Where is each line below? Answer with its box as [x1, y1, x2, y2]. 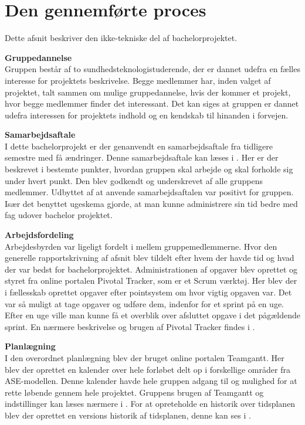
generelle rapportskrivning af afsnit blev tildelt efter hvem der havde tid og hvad [5, 251, 294, 264]
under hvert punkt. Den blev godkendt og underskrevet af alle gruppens [5, 174, 263, 186]
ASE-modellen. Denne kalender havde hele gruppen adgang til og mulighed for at [5, 375, 297, 387]
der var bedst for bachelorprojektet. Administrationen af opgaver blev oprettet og [5, 263, 298, 275]
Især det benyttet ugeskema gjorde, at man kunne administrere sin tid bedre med [5, 197, 298, 209]
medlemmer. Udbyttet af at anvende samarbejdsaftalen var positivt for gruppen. [5, 186, 294, 198]
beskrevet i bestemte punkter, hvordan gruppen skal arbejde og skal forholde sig [5, 163, 293, 175]
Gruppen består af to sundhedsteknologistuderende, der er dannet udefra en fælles [5, 63, 300, 75]
